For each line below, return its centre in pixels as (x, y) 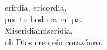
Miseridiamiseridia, (39, 30)
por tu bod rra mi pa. (44, 19)
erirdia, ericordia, (36, 7)
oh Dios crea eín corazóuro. (54, 41)
